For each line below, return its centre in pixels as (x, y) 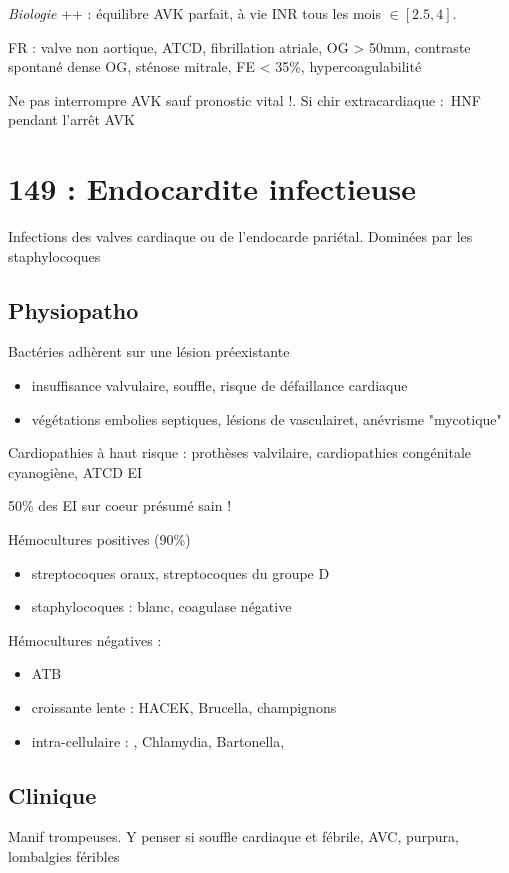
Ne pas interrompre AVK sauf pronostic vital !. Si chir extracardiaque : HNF (244, 99)
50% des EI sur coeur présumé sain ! (120, 505)
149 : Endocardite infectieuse (212, 188)
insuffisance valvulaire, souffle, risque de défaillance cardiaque (219, 385)
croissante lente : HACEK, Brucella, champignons (184, 707)
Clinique (52, 794)
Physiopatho (73, 309)
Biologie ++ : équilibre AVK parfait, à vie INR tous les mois (194, 13)
